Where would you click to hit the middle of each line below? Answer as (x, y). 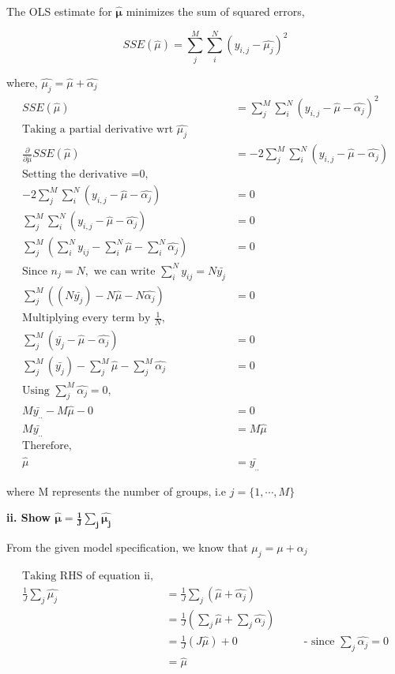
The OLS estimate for (59, 11)
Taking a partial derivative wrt (98, 130)
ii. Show (28, 517)
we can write (124, 271)
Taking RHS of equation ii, (88, 576)
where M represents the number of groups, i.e (117, 491)
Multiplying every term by (87, 318)
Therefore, (47, 446)
